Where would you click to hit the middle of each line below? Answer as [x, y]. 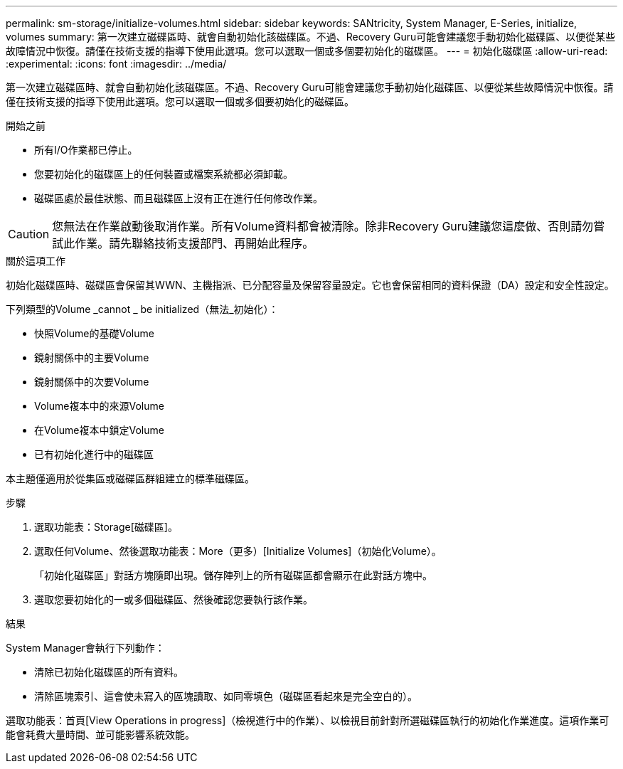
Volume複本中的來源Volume [99, 406]
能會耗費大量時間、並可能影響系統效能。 [100, 734]
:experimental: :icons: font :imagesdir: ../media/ [116, 64]
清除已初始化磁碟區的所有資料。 [109, 672]
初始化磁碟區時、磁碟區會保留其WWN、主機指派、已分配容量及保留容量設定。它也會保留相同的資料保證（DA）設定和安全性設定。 [310, 285]
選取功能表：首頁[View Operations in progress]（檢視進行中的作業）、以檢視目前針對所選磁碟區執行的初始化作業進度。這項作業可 [308, 720]
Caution [29, 234]
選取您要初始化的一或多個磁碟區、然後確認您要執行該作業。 [174, 599]
